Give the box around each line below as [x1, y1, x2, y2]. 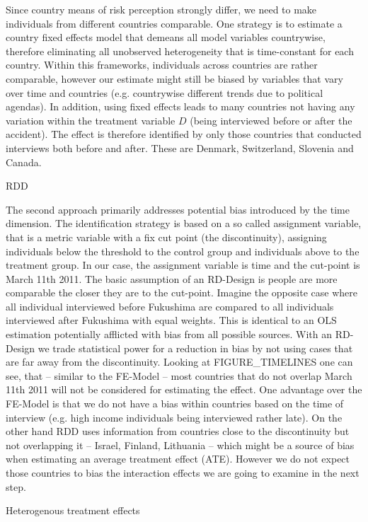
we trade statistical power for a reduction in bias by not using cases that [38, 340, 353, 355]
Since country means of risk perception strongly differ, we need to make [6, 2, 317, 16]
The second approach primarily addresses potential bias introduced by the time [6, 202, 350, 216]
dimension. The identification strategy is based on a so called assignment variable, [6, 216, 362, 231]
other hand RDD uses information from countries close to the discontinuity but [6, 424, 350, 439]
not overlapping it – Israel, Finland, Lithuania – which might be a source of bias [6, 437, 355, 452]
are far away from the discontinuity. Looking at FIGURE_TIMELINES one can [6, 354, 353, 369]
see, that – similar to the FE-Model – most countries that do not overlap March [6, 368, 352, 383]
